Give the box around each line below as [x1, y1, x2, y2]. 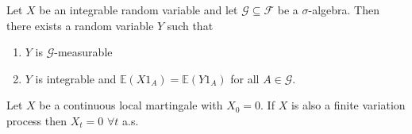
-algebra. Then [308, 2, 379, 17]
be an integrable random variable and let [39, 2, 238, 17]
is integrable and [35, 70, 117, 86]
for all [230, 70, 260, 86]
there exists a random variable [6, 17, 154, 33]
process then [6, 112, 67, 128]
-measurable [54, 44, 113, 60]
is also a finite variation [291, 97, 406, 113]
